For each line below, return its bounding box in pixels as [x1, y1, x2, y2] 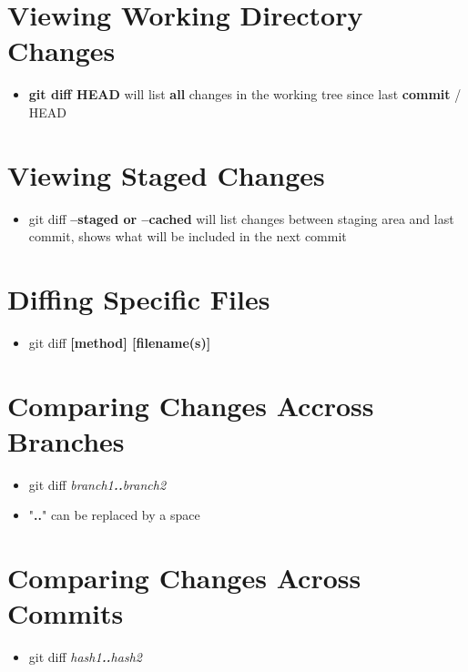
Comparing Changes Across [7, 559, 361, 596]
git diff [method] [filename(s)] [28, 332, 211, 351]
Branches [7, 422, 125, 459]
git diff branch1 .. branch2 [28, 474, 167, 494]
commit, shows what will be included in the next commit [28, 227, 347, 246]
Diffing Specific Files [7, 280, 270, 317]
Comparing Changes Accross [7, 386, 374, 423]
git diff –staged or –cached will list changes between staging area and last [28, 209, 454, 228]
